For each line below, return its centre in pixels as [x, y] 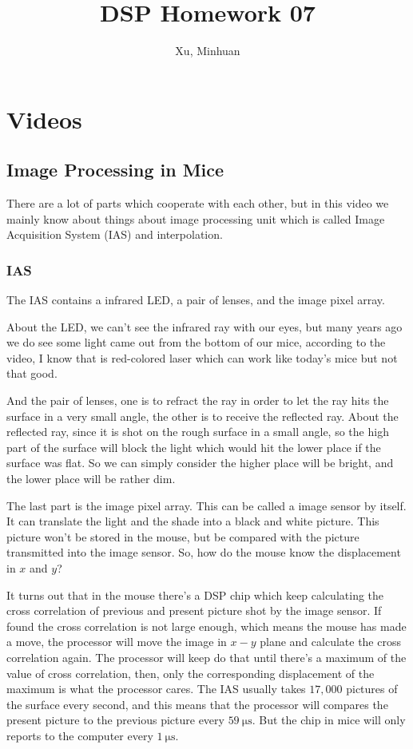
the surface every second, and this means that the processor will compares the [197, 704]
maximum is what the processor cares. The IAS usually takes [156, 689]
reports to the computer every [80, 735]
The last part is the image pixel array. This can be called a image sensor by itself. [206, 505]
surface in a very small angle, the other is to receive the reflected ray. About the [203, 416]
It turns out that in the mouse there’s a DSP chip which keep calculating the [195, 594]
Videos [44, 119]
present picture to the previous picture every [115, 720]
